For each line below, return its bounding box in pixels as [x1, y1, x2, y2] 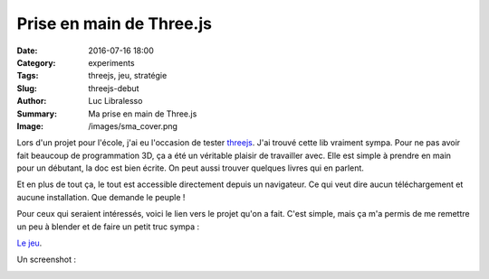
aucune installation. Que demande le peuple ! [16, 191, 186, 202]
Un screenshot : [16, 254, 77, 265]
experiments [88, 57, 135, 68]
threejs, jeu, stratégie [88, 70, 168, 81]
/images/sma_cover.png [88, 120, 178, 131]
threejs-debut [88, 82, 139, 94]
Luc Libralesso [88, 96, 143, 107]
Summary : [16, 108, 58, 119]
